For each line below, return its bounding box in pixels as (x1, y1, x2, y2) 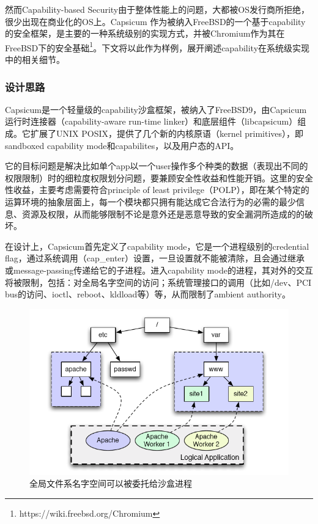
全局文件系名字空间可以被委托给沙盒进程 (29, 477, 192, 490)
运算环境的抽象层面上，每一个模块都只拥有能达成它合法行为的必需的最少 (5, 195, 296, 208)
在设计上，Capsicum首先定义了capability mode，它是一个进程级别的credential (5, 239, 309, 252)
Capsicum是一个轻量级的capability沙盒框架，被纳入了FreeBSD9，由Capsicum (5, 103, 307, 115)
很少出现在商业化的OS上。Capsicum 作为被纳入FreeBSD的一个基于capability (5, 15, 306, 27)
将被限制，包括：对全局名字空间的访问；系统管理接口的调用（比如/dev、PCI (5, 275, 312, 288)
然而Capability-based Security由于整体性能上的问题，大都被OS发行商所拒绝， (5, 3, 309, 15)
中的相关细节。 (5, 53, 65, 66)
